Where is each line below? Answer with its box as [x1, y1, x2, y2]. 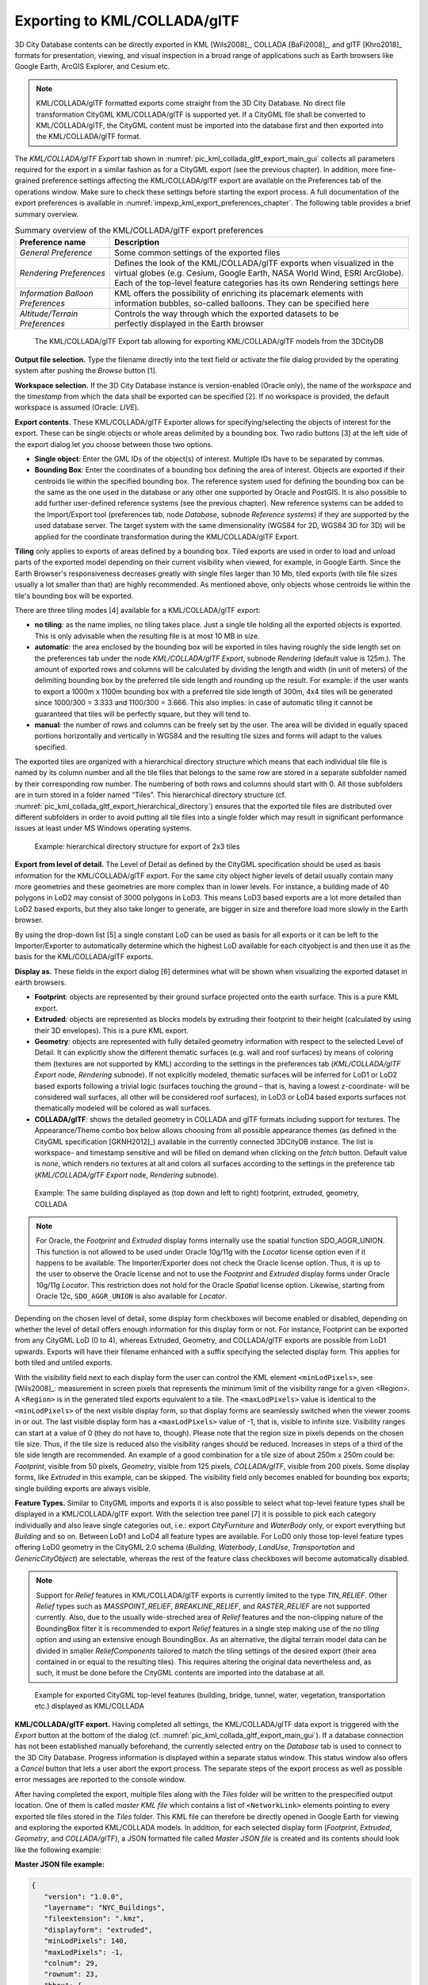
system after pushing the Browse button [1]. [14, 366, 158, 376]
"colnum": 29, [44, 1958, 99, 1968]
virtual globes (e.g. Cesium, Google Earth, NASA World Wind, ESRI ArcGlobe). [113, 268, 404, 279]
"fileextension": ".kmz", [44, 1914, 145, 1923]
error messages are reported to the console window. [14, 1775, 186, 1784]
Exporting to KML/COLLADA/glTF [14, 12, 239, 29]
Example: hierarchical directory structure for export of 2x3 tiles [34, 842, 241, 851]
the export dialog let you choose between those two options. [14, 439, 213, 449]
